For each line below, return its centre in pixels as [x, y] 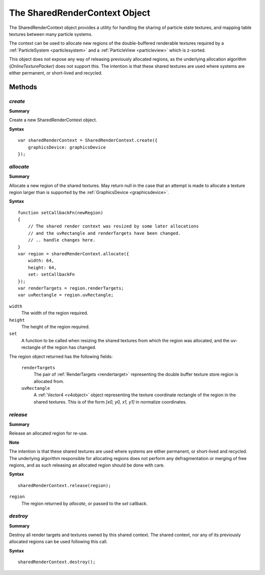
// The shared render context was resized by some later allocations [113, 226]
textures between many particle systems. [51, 34]
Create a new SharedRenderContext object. [53, 120]
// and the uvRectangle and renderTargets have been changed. [104, 233]
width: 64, [41, 261]
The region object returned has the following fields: [61, 356]
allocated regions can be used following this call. [58, 542]
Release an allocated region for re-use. [48, 433]
